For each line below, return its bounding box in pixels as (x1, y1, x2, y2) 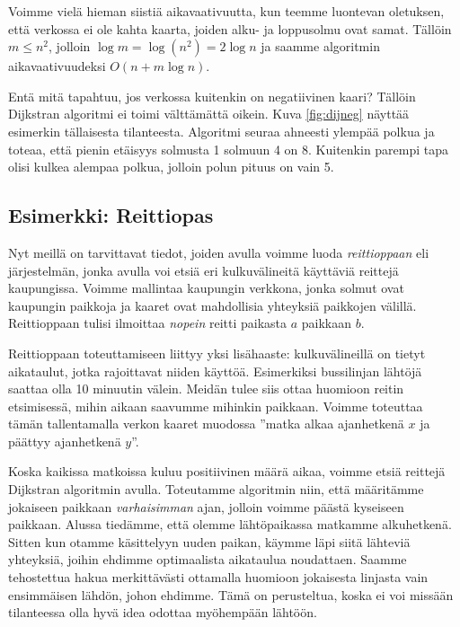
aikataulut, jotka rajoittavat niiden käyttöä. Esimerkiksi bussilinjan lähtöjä (8, 361, 422, 380)
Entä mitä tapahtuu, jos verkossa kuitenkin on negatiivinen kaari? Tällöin (8, 86, 416, 105)
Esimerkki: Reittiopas (8, 201, 214, 229)
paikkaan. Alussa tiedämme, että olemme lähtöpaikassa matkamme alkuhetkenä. (8, 515, 452, 534)
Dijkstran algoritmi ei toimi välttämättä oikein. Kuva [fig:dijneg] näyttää (8, 104, 410, 123)
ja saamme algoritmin (261, 37, 380, 56)
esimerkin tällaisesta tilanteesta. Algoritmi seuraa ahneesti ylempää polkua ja (8, 121, 435, 140)
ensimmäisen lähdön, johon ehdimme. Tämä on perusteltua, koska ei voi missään (8, 585, 454, 604)
